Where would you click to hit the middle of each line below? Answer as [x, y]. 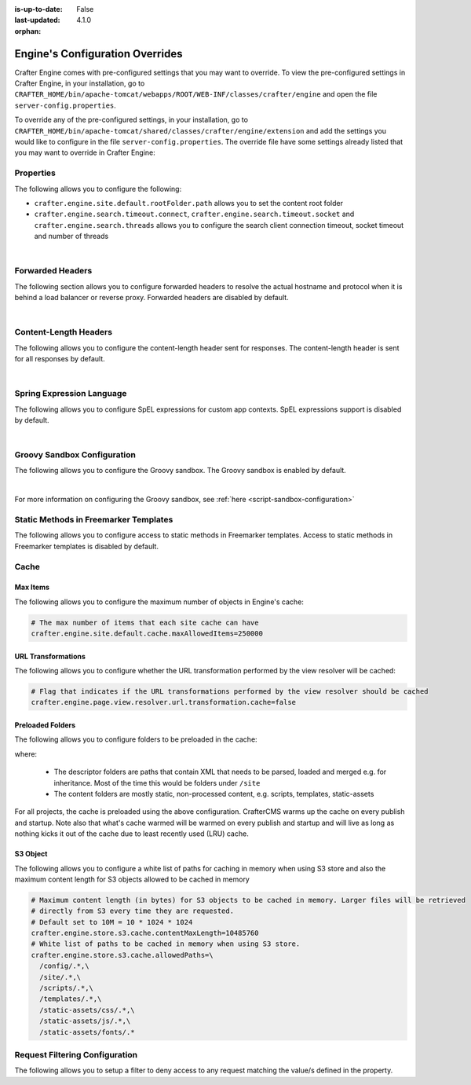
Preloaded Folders [45, 725]
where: [26, 753]
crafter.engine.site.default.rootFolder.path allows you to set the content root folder [188, 203]
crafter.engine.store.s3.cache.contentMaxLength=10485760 [145, 933]
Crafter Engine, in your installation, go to [80, 83]
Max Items [32, 587]
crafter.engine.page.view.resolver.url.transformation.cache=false [164, 702]
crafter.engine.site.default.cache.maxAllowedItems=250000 [147, 634]
